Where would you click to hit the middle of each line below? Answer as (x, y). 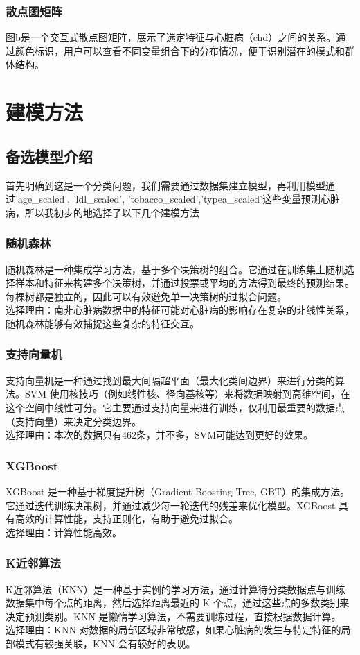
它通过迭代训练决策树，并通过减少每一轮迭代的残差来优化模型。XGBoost (171, 505)
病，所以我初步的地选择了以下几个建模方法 (102, 212)
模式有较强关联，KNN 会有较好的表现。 (105, 643)
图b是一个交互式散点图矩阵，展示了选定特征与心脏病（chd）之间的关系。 (171, 37)
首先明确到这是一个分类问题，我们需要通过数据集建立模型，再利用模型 (165, 185)
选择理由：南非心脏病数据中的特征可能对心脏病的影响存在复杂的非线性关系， (180, 310)
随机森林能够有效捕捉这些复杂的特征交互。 (102, 323)
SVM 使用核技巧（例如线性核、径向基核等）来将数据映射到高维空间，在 (187, 394)
